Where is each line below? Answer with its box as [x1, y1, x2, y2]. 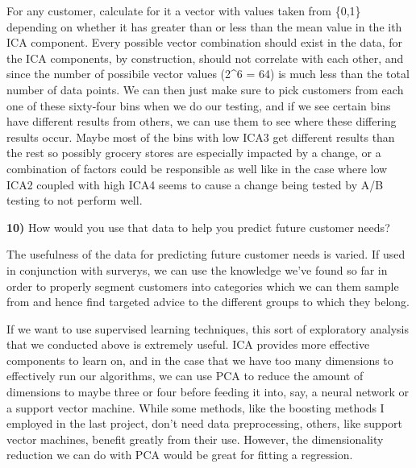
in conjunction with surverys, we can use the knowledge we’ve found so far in [6, 261, 388, 278]
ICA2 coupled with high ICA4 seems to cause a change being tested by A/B [6, 176, 384, 193]
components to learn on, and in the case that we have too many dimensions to [6, 351, 393, 368]
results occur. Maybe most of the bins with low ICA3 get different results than [6, 128, 395, 145]
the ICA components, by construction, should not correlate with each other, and [6, 49, 404, 66]
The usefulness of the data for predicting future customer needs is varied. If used [6, 246, 406, 263]
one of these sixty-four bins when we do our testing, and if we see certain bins [6, 97, 391, 114]
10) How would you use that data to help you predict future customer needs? [6, 218, 390, 235]
